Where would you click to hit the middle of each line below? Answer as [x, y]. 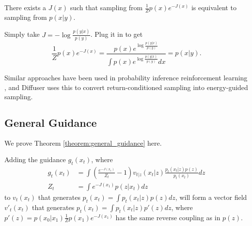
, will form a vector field [211, 197]
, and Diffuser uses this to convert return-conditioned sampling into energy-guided [126, 87]
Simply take [22, 34]
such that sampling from [106, 7]
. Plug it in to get [117, 34]
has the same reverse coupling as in [168, 217]
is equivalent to [214, 7]
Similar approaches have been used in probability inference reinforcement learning [126, 78]
